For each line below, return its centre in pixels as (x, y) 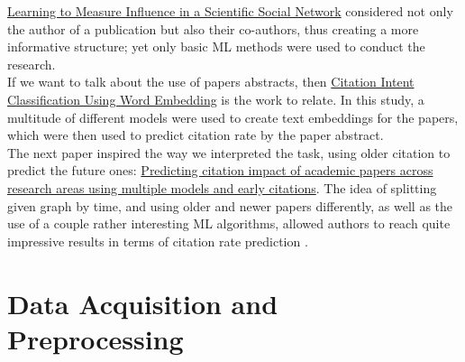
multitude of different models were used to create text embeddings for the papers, (233, 117)
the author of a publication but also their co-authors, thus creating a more (213, 28)
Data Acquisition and (143, 303)
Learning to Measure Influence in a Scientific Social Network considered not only (230, 11)
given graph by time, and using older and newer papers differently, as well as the (230, 205)
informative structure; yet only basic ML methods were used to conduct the (216, 46)
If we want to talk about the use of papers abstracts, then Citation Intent (211, 82)
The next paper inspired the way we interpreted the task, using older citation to (229, 152)
